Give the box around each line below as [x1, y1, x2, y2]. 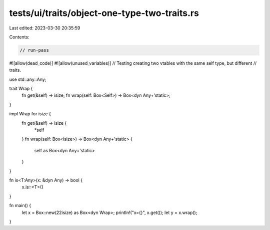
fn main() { [9, 203, 31, 209]
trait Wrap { [9, 85, 33, 92]
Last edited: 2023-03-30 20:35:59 [9, 25, 80, 31]
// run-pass [19, 47, 49, 53]
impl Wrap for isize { [9, 111, 51, 117]
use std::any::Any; [9, 76, 46, 82]
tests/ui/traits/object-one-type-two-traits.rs [9, 7, 199, 18]
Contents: [9, 34, 29, 40]
